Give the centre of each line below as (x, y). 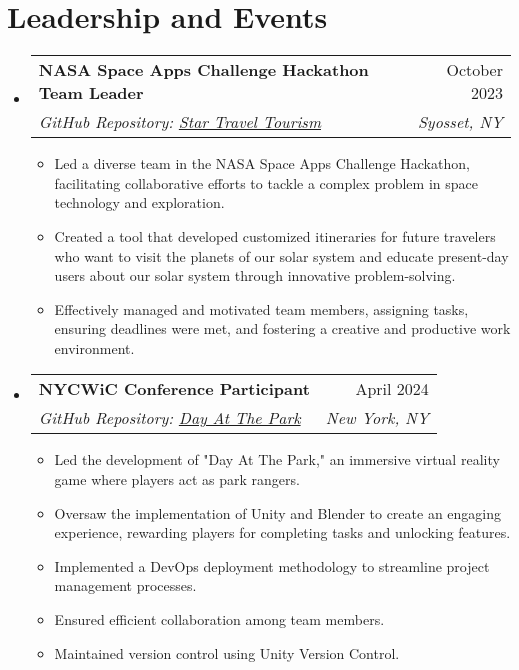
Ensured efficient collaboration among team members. (219, 619)
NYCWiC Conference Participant (174, 389)
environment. (94, 347)
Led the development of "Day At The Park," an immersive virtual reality (277, 459)
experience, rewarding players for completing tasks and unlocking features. (282, 532)
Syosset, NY (460, 122)
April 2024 (392, 389)
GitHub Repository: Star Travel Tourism (179, 122)
